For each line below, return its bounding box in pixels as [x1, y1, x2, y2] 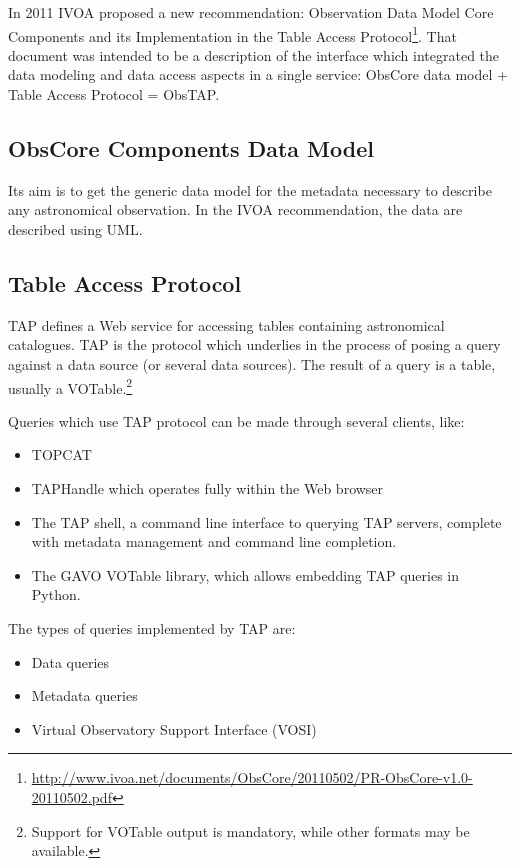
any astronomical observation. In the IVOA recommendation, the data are [8, 199, 463, 220]
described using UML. [8, 219, 143, 240]
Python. [31, 584, 81, 605]
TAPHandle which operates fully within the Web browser [31, 478, 384, 499]
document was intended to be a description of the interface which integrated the [8, 44, 500, 65]
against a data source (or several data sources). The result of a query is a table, [8, 354, 496, 374]
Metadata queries [31, 685, 138, 706]
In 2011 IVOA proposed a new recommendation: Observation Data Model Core [8, 2, 494, 22]
